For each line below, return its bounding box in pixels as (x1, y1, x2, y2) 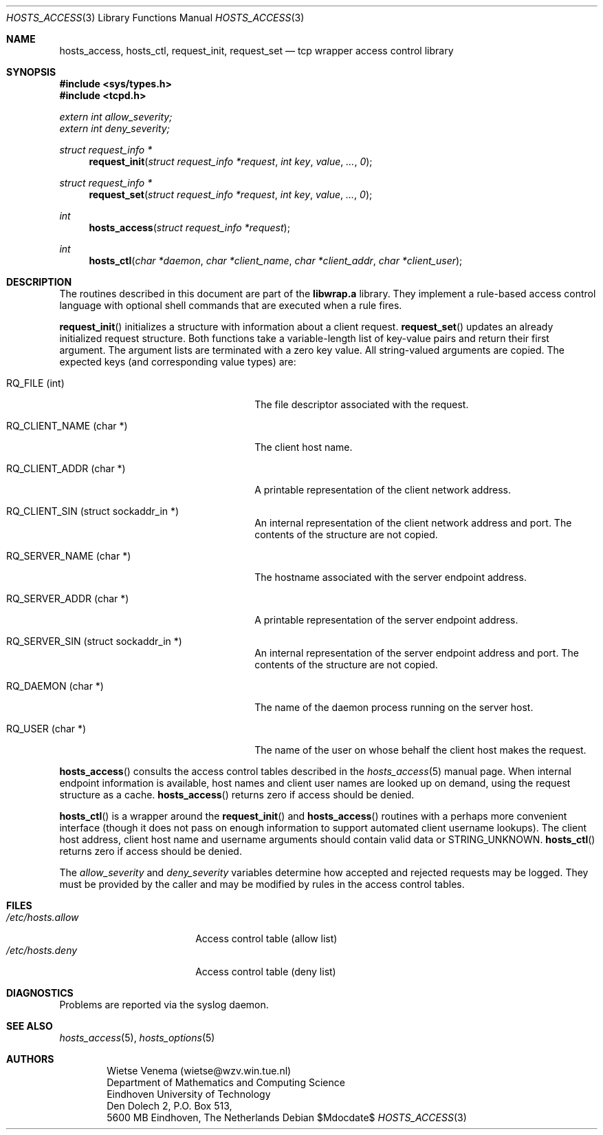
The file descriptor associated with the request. (254, 399, 469, 410)
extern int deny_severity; (59, 123, 170, 134)
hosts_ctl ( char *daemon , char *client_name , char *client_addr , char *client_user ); (89, 255, 463, 266)
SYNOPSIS (6, 66, 56, 78)
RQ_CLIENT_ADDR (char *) (6, 463, 126, 474)
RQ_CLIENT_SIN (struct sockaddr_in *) (6, 505, 179, 517)
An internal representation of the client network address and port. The (254, 517, 572, 529)
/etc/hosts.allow (6, 911, 79, 923)
